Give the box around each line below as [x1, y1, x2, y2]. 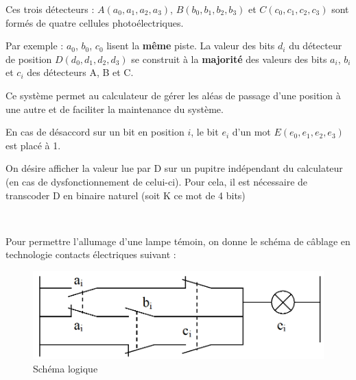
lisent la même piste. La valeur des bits [106, 38, 275, 53]
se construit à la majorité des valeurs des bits [131, 51, 327, 66]
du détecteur [289, 38, 342, 53]
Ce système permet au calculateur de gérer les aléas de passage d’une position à [5, 88, 341, 102]
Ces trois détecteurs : [5, 2, 95, 16]
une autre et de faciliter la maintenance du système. [5, 101, 224, 116]
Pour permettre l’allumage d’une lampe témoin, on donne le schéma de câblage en [5, 233, 351, 248]
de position [5, 51, 52, 66]
